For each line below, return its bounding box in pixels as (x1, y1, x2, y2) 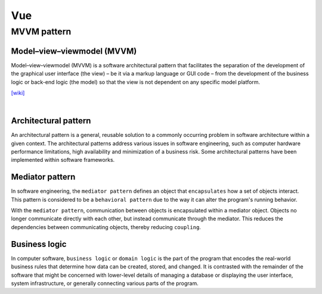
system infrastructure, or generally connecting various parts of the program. (11, 280, 199, 287)
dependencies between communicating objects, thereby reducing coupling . (11, 223, 201, 230)
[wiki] (11, 89, 25, 96)
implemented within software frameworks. (11, 157, 115, 164)
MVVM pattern (11, 26, 72, 37)
